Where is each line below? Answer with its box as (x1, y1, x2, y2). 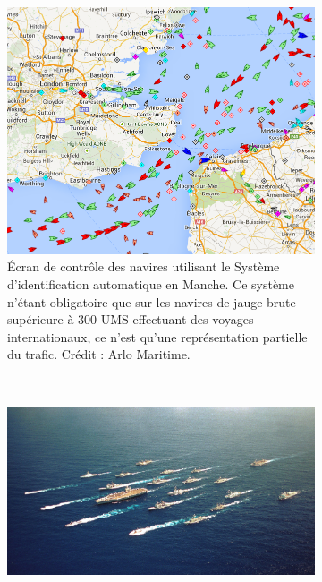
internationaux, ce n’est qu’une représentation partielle (7, 327, 308, 346)
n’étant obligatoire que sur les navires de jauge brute (7, 292, 296, 311)
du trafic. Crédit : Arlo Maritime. (7, 345, 191, 364)
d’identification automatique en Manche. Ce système (7, 275, 294, 294)
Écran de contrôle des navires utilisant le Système (7, 257, 280, 276)
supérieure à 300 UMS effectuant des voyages (7, 310, 254, 329)
